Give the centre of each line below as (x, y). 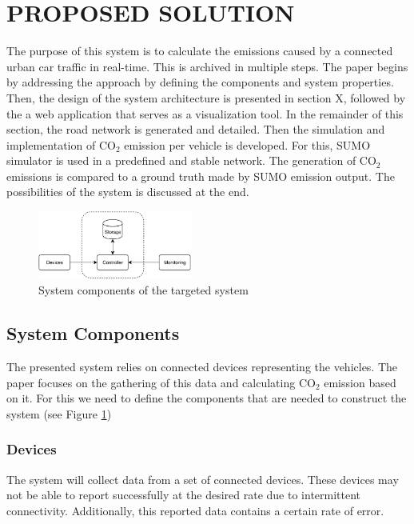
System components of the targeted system (143, 290)
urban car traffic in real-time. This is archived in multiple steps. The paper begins (207, 66)
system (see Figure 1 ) (59, 413)
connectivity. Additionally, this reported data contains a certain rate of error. (195, 510)
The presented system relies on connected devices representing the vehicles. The (202, 367)
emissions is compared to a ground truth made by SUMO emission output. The (201, 176)
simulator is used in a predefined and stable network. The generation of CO (191, 160)
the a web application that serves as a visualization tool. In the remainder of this (205, 113)
